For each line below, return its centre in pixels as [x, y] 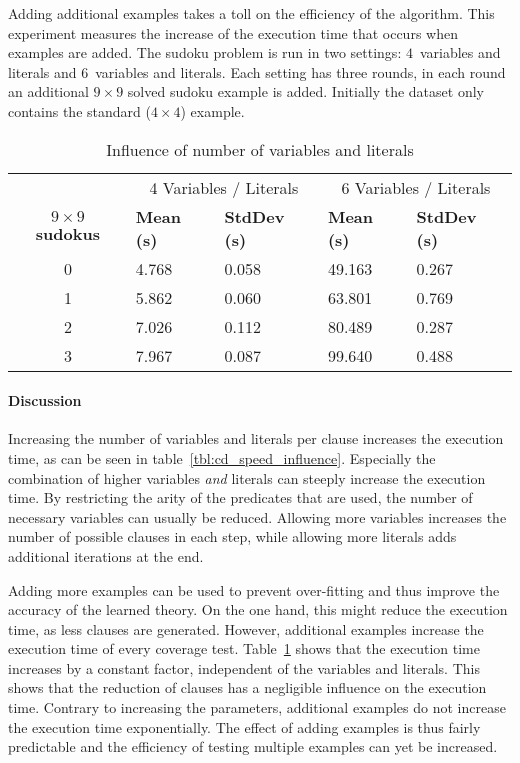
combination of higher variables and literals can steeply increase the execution [247, 477]
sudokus [67, 233]
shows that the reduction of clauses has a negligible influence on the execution [247, 687]
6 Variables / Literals [416, 187]
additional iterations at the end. [106, 555]
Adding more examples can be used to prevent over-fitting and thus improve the [254, 589]
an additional [48, 91]
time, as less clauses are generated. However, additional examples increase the [246, 628]
